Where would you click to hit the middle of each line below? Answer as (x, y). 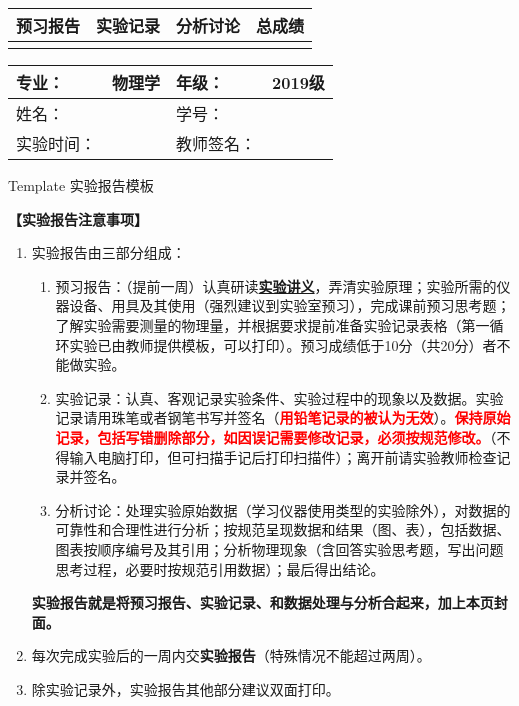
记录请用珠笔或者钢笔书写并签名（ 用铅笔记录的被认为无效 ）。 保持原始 (283, 417)
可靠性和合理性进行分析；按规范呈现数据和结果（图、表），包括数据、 (283, 529)
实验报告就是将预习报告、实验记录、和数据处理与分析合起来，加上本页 (262, 602)
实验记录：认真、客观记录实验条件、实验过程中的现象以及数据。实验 (279, 397)
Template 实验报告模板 (81, 185)
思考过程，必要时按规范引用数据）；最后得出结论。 (220, 568)
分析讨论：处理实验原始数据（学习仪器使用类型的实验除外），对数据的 (283, 509)
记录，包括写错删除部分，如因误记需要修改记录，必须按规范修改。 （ (276, 436)
